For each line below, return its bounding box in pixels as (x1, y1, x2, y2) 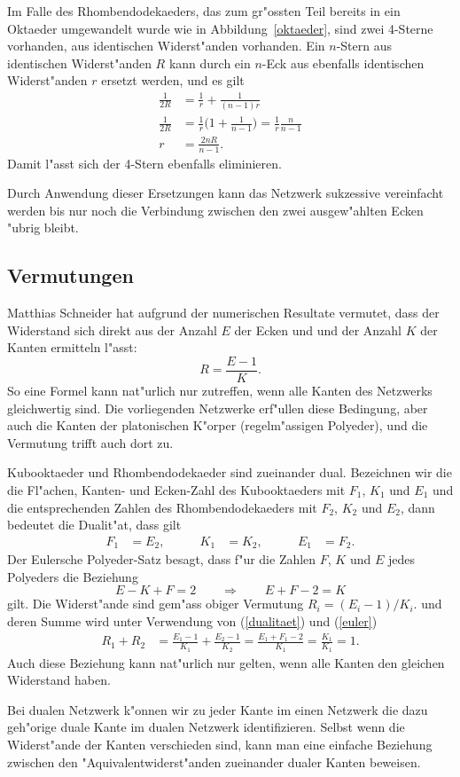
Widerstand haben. (7, 671, 111, 689)
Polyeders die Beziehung (7, 567, 138, 585)
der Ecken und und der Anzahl (234, 320, 402, 339)
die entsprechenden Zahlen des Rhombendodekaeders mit (7, 498, 317, 516)
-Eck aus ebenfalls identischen (261, 53, 425, 72)
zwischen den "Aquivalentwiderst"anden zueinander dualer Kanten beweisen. (7, 752, 421, 771)
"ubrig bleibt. (7, 218, 79, 237)
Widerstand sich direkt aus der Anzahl (7, 320, 217, 339)
